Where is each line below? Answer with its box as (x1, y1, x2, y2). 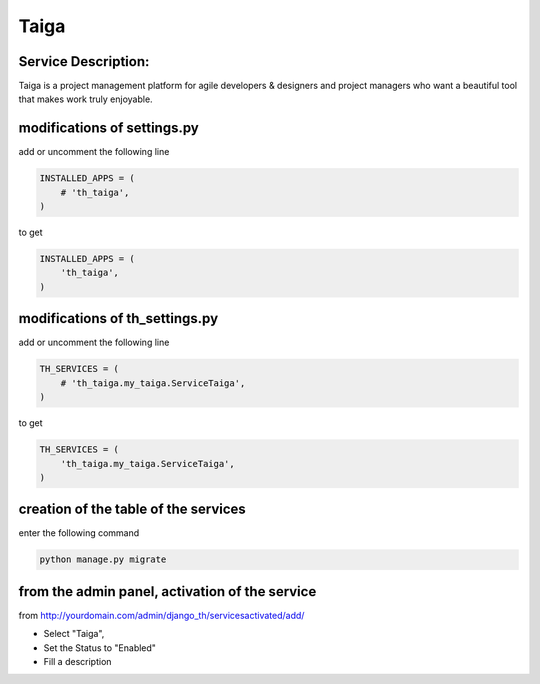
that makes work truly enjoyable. (18, 93, 154, 105)
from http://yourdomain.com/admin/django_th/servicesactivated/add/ (18, 609, 305, 621)
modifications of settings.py (18, 120, 199, 137)
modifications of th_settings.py (18, 310, 219, 327)
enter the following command (18, 527, 140, 539)
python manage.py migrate (39, 554, 167, 565)
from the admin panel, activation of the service (18, 583, 317, 600)
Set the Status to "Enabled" (43, 641, 157, 654)
